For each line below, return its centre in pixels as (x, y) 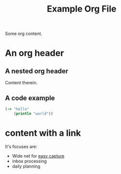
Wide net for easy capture (38, 156)
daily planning (26, 166)
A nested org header (37, 71)
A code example (30, 98)
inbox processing (29, 161)
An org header (35, 53)
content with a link (43, 133)
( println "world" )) (34, 113)
